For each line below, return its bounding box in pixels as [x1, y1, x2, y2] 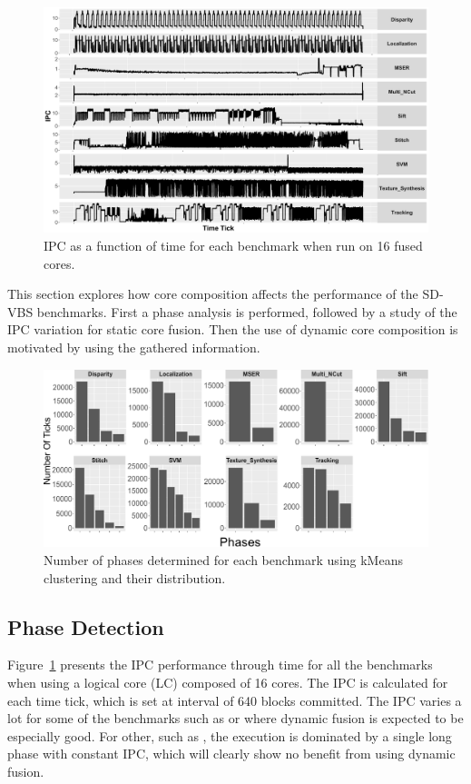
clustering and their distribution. [44, 568, 226, 587]
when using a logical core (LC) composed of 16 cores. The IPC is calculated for [7, 673, 448, 692]
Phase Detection [7, 612, 164, 640]
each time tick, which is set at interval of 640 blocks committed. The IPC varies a [7, 690, 462, 710]
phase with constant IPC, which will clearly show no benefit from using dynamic [7, 744, 456, 763]
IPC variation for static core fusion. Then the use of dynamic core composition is [7, 320, 458, 339]
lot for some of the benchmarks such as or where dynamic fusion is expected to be [7, 709, 464, 728]
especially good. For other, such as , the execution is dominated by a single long [7, 726, 452, 745]
